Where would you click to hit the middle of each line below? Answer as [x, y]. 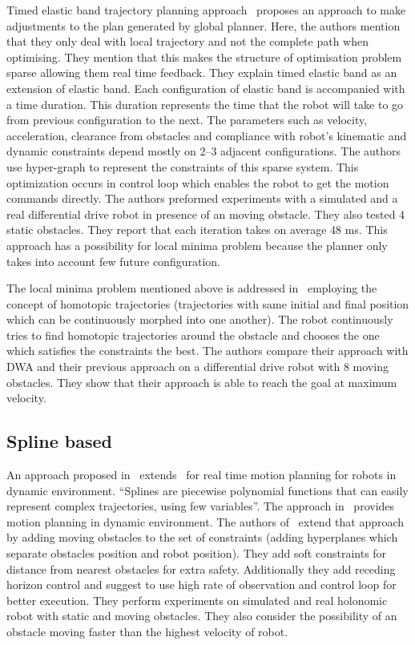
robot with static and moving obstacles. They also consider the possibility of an [202, 616]
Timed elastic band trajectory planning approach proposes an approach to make [206, 10]
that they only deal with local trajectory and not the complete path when [187, 41]
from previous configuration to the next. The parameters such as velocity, [187, 120]
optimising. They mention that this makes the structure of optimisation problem [204, 56]
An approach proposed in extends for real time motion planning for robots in [201, 475]
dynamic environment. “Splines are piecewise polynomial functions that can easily [207, 490]
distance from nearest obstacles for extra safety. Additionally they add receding [201, 568]
